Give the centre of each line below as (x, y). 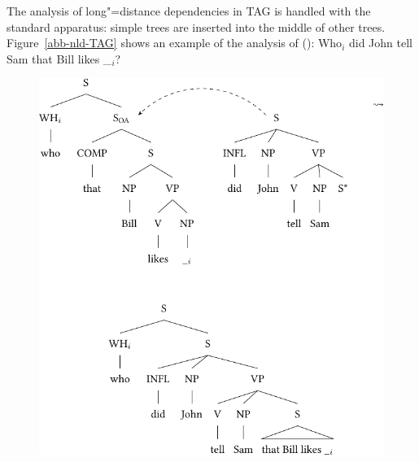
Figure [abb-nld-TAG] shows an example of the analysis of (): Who (175, 43)
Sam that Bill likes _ (59, 58)
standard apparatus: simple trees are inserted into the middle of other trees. (196, 26)
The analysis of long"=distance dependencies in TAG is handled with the (189, 11)
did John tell (380, 43)
